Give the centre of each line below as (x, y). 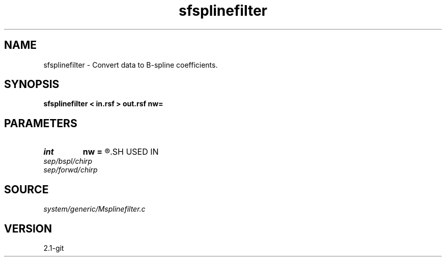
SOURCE (26, 189)
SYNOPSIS (32, 84)
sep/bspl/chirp (68, 161)
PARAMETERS (41, 123)
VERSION (28, 228)
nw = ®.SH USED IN (121, 152)
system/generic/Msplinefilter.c (94, 209)
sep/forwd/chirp (71, 170)
